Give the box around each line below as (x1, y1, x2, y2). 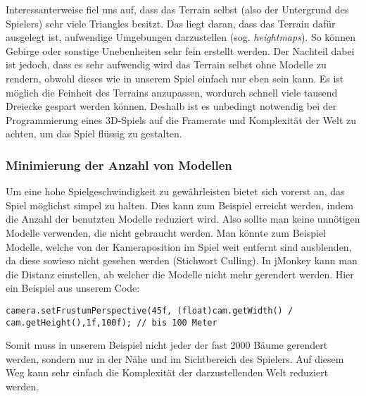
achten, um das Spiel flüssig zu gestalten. (6, 126, 182, 141)
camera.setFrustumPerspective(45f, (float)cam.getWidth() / (6, 305, 294, 316)
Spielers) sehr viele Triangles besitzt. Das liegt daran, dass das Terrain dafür (6, 16, 336, 30)
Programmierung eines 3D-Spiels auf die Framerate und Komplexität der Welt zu (6, 112, 356, 127)
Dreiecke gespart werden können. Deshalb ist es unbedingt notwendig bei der (6, 99, 337, 113)
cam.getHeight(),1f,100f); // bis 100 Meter (6, 317, 217, 328)
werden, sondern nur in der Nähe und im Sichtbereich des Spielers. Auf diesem (6, 351, 344, 366)
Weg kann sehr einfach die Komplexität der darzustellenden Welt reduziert (6, 365, 329, 380)
